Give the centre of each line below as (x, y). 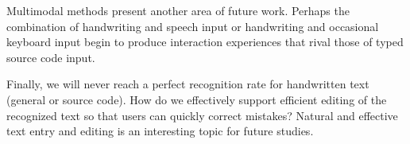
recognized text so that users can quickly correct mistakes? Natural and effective (202, 115)
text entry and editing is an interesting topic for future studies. (160, 131)
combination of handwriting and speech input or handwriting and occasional (193, 26)
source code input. (51, 57)
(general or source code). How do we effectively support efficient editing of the (197, 99)
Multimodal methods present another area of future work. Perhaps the (178, 10)
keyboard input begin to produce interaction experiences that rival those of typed (205, 42)
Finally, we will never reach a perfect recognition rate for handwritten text (188, 84)
